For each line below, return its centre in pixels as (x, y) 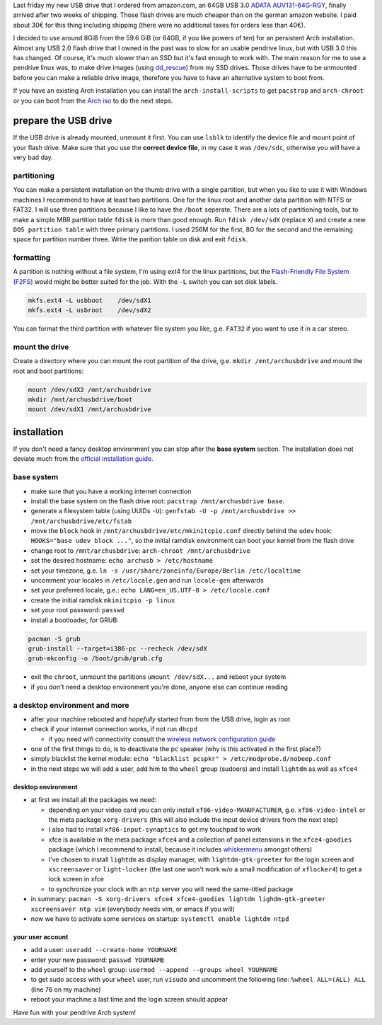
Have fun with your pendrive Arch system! (75, 1012)
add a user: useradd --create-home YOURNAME (104, 950)
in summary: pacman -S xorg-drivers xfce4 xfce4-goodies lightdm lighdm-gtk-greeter (178, 899)
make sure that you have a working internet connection (111, 491)
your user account (41, 937)
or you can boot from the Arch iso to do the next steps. (93, 101)
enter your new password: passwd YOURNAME (98, 960)
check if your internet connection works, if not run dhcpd (114, 729)
